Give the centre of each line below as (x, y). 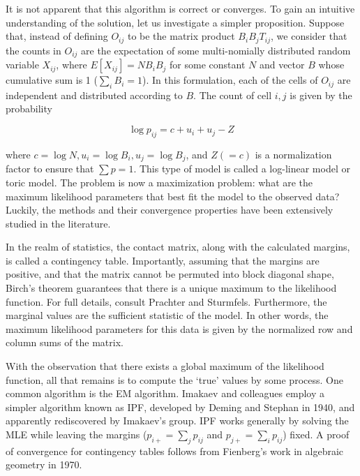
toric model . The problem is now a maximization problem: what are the (159, 182)
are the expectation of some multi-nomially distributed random (216, 50)
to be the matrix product (181, 36)
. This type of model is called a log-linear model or (242, 169)
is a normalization (293, 154)
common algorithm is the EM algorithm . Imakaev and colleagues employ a (165, 393)
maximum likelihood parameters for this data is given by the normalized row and (179, 328)
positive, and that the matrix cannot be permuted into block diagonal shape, (170, 274)
